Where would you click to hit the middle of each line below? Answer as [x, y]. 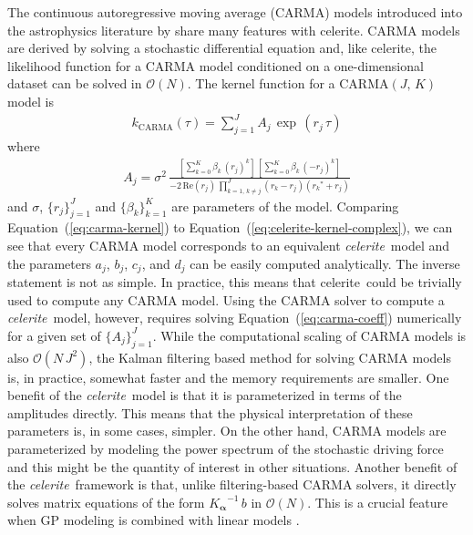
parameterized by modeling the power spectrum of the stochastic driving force [226, 449]
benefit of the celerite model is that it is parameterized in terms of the [205, 395]
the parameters [49, 263]
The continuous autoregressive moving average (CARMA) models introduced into [235, 12]
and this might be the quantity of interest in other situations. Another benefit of [232, 466]
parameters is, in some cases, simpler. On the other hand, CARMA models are [227, 431]
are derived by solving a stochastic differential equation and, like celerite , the [222, 48]
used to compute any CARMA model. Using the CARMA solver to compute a [226, 299]
